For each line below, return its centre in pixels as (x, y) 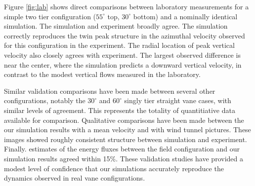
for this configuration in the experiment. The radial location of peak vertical (119, 45)
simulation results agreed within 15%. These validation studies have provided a (124, 158)
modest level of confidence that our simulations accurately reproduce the (114, 168)
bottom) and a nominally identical (185, 16)
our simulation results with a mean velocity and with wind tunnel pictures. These (127, 130)
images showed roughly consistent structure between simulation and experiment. (126, 139)
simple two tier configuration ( (50, 16)
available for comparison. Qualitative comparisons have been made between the (124, 120)
